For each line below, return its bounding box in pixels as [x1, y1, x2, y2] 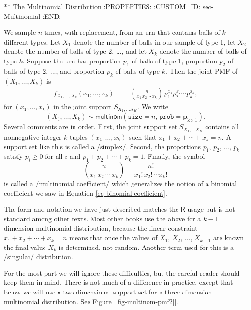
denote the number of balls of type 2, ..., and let [4, 46, 147, 56]
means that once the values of [69, 232, 158, 243]
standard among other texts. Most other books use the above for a [4, 213, 201, 223]
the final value [4, 242, 46, 252]
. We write [137, 101, 168, 111]
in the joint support [53, 101, 112, 111]
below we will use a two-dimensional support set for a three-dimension [4, 287, 212, 297]
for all [45, 151, 63, 161]
